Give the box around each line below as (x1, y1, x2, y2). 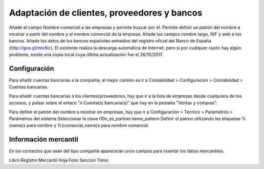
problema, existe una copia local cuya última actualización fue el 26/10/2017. (9, 52, 163, 58)
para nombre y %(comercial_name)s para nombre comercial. (26, 123, 149, 128)
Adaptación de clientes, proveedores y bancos (9, 7, 202, 18)
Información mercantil (9, 135, 78, 144)
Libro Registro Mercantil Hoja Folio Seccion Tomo (9, 157, 109, 163)
